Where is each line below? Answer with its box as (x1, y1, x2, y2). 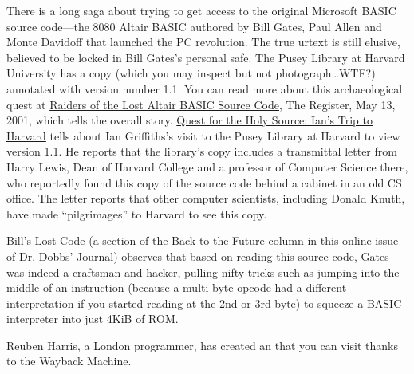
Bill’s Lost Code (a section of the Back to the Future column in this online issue (6, 232, 399, 249)
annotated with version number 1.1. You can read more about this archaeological (6, 80, 403, 96)
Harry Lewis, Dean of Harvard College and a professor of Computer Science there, (6, 158, 408, 175)
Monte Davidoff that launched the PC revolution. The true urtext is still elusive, (6, 33, 400, 50)
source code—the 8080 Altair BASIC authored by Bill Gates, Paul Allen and (6, 18, 382, 34)
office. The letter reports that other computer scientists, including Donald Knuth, (6, 190, 405, 207)
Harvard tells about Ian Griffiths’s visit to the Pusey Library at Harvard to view (6, 127, 400, 144)
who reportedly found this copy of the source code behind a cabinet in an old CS (6, 174, 402, 191)
